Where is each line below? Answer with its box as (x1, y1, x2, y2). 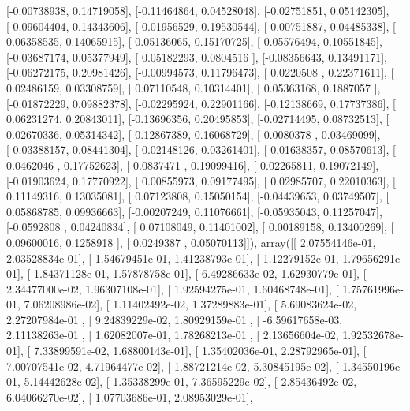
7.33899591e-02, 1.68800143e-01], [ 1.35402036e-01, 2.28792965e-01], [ (33, 342, 367, 359)
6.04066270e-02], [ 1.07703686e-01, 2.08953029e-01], (6, 388, 253, 405)
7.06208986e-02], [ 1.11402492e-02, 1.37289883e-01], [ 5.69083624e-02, (24, 296, 357, 312)
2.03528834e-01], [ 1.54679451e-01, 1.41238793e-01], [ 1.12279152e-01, (6, 249, 339, 266)
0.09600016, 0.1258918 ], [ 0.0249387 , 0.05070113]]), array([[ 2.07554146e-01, (6, 234, 376, 250)
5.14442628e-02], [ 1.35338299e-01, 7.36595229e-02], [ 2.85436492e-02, (24, 373, 357, 390)
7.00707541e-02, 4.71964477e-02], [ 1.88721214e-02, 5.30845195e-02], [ (6, 357, 339, 374)
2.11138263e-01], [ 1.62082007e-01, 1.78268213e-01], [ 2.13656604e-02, (6, 327, 339, 343)
